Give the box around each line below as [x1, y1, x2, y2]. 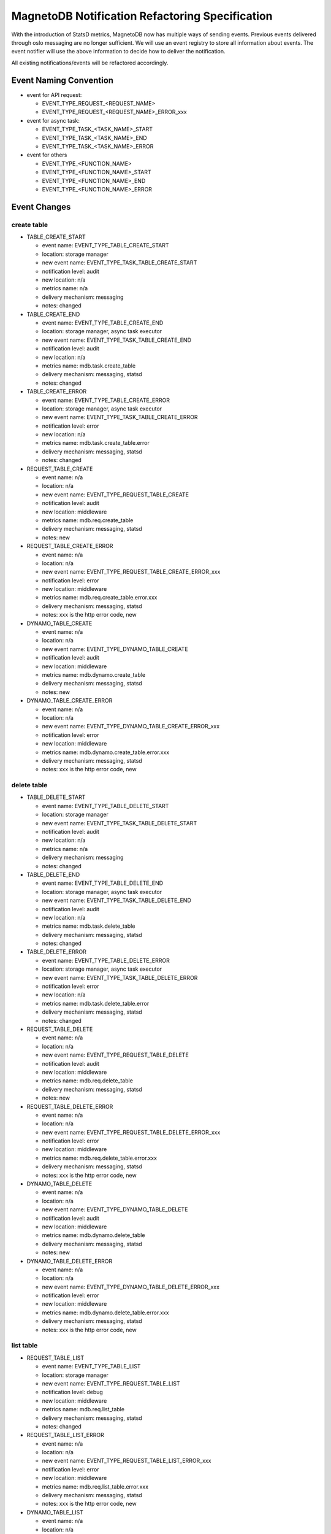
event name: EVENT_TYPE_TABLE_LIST [42, 1363, 141, 1370]
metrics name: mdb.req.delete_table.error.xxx [42, 1154, 158, 1162]
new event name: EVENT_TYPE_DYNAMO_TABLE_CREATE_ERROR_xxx [42, 723, 220, 730]
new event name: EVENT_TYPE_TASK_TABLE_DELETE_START [42, 819, 197, 827]
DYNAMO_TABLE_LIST [26, 1508, 84, 1516]
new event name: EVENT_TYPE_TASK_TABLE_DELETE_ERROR [42, 974, 198, 981]
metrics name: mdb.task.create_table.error [42, 439, 150, 447]
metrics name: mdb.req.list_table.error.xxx [42, 1482, 149, 1490]
